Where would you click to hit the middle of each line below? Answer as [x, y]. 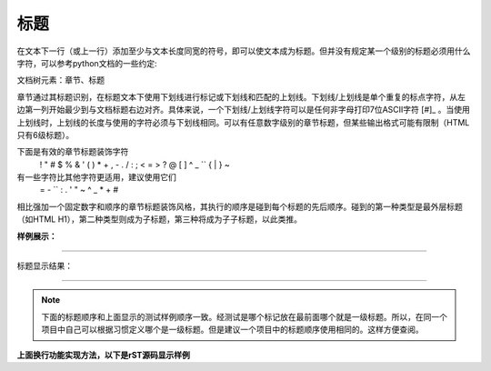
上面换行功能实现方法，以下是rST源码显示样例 [104, 355]
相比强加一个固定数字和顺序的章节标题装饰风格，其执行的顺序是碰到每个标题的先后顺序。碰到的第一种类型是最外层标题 [240, 206]
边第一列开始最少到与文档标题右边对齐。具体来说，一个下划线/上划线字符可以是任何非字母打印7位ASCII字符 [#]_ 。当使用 [243, 110]
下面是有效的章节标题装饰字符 [73, 152]
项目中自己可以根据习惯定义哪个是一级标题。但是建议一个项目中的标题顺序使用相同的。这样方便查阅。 [232, 330]
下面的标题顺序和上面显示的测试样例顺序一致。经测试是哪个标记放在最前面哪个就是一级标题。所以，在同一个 [244, 316]
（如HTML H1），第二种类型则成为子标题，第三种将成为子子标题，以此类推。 [160, 219]
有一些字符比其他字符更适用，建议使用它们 [96, 177]
